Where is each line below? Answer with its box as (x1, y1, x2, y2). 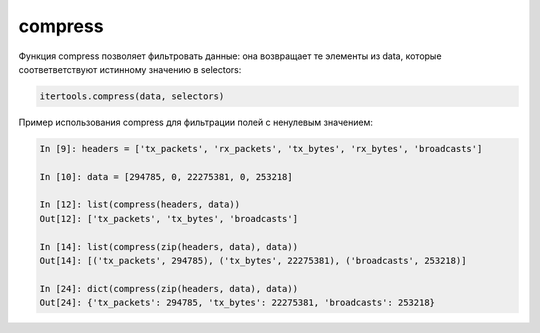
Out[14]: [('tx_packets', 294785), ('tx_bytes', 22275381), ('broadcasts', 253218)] (39, 255, 467, 267)
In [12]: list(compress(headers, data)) (39, 199, 240, 210)
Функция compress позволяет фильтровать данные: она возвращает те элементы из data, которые (18, 50, 442, 62)
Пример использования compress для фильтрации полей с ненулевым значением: (18, 116, 374, 128)
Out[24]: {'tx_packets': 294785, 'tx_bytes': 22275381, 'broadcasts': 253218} (39, 297, 435, 309)
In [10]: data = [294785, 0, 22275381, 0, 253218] (39, 171, 294, 182)
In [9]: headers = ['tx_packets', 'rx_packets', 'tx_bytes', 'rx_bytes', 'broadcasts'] (39, 143, 483, 154)
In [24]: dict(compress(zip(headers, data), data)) (39, 283, 299, 294)
